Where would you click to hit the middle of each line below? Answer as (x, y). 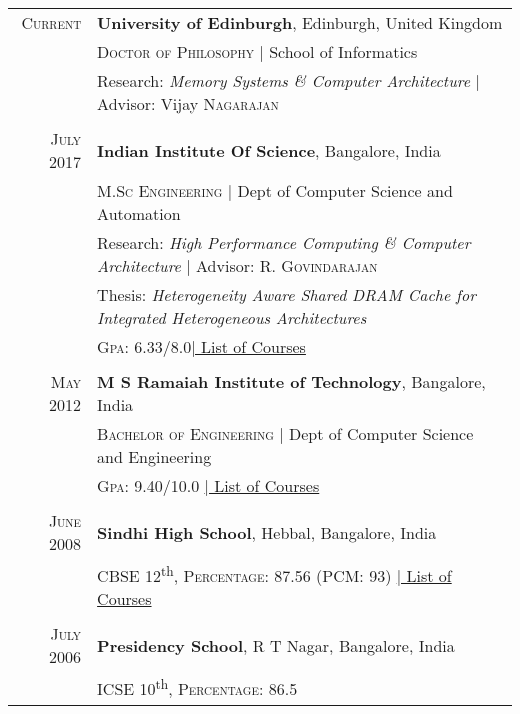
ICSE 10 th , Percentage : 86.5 (197, 687)
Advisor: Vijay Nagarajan (188, 103)
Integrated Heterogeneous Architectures (232, 317)
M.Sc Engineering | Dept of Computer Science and (275, 190)
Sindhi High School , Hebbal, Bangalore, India (267, 532)
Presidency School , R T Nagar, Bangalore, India (276, 645)
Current (51, 22)
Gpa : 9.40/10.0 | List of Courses (208, 485)
